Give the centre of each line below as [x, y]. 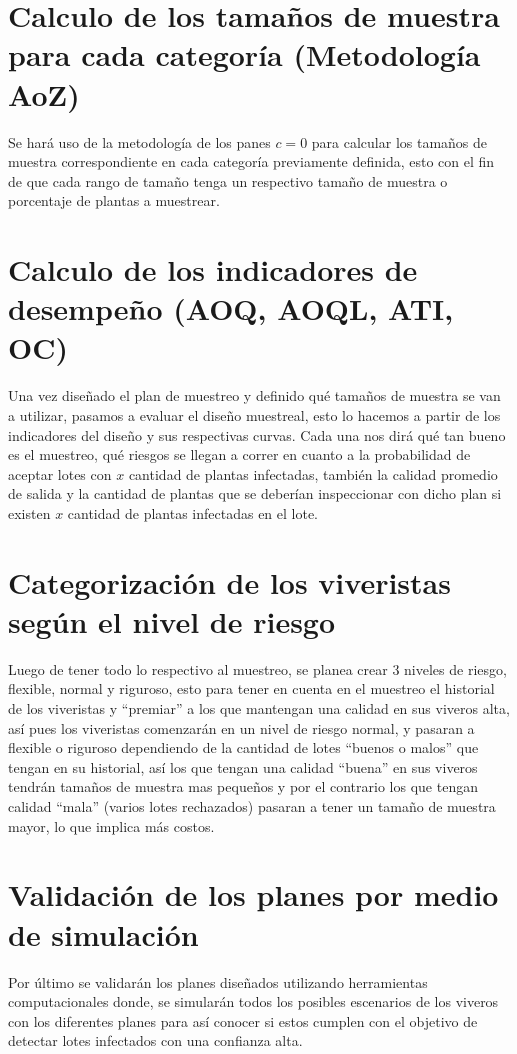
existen [29, 512]
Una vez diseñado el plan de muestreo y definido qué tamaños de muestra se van [254, 395]
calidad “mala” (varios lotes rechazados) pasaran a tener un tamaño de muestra [252, 806]
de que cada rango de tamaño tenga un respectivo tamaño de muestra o [228, 180]
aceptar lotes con [60, 473]
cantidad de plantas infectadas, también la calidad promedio [313, 473]
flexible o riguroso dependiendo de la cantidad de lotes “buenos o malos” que [243, 747]
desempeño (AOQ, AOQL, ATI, [231, 308]
